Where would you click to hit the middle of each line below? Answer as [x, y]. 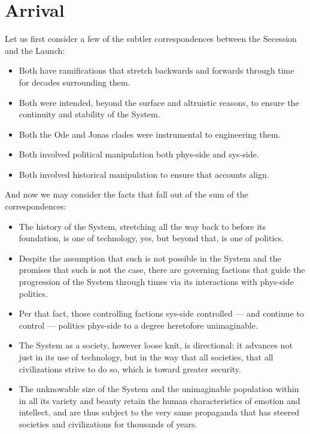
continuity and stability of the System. [89, 114]
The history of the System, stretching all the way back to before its [142, 226]
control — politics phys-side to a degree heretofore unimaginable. [138, 325]
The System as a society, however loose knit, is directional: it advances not [156, 345]
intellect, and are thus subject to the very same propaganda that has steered [159, 412]
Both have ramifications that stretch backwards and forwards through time [156, 70]
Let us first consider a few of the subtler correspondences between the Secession [151, 39]
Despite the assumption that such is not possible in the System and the [150, 258]
